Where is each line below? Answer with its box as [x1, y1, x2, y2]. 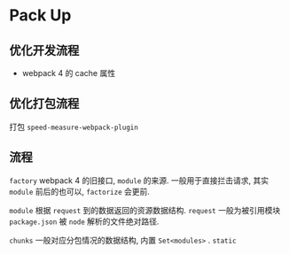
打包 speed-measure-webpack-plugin [9, 121, 139, 132]
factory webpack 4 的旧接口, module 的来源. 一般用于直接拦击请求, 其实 [9, 174, 269, 186]
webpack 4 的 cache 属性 [21, 68, 116, 78]
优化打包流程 [9, 96, 80, 112]
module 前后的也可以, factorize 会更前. [9, 186, 151, 196]
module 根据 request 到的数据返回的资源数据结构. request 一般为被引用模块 [9, 204, 281, 215]
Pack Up [9, 5, 72, 26]
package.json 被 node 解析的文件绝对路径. [9, 216, 160, 227]
